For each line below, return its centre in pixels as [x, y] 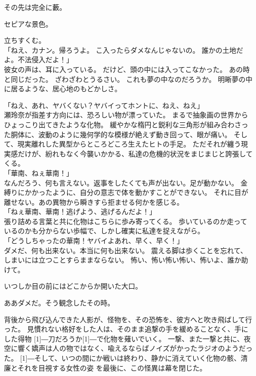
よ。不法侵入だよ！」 [39, 59]
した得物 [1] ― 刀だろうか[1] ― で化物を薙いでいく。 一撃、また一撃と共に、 [124, 338]
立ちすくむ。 [25, 40]
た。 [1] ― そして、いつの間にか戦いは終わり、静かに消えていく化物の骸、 [123, 358]
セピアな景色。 [28, 23]
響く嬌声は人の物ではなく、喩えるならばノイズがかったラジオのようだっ [135, 348]
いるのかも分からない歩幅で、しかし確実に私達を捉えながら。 [104, 231]
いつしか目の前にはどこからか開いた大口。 [73, 286]
